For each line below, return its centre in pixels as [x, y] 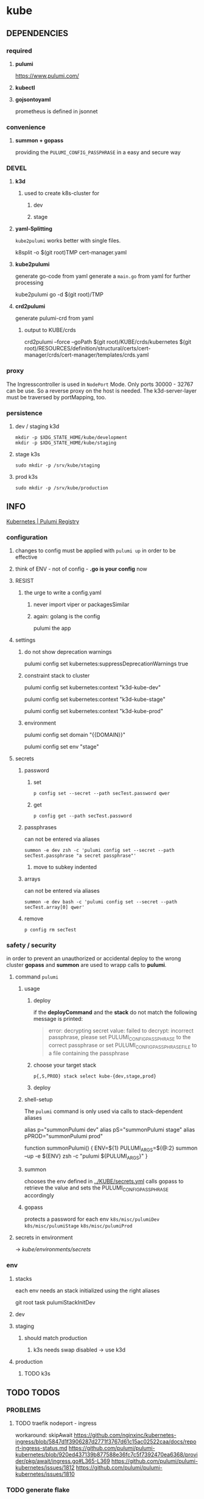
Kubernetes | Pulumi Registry [43, 521]
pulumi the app [52, 628]
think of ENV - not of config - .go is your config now [81, 569]
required [19, 51]
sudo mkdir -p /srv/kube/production [62, 488]
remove [34, 919]
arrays [32, 879]
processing [29, 283]
